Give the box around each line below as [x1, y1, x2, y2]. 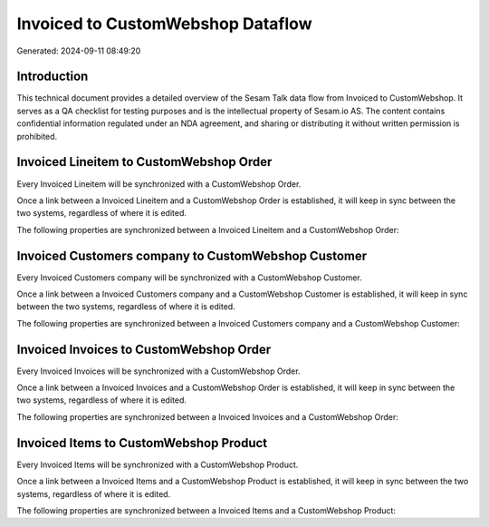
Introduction [16, 69, 89, 84]
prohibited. [16, 131, 58, 142]
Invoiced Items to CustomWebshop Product [16, 435, 268, 451]
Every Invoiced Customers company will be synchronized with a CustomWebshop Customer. [16, 272, 362, 283]
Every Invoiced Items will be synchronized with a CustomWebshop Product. [16, 459, 299, 470]
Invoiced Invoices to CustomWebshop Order [16, 341, 272, 357]
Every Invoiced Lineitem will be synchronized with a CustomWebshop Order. [16, 178, 302, 190]
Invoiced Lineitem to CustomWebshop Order [16, 154, 273, 170]
